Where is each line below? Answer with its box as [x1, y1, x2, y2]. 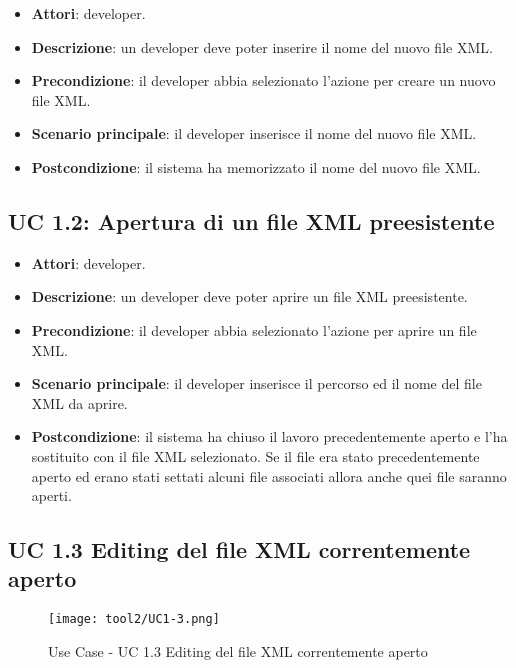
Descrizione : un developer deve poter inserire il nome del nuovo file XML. [31, 36, 493, 57]
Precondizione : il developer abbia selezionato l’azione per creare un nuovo [31, 70, 496, 91]
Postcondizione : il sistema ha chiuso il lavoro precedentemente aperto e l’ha [31, 426, 508, 447]
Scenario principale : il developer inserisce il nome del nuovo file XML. [31, 123, 477, 144]
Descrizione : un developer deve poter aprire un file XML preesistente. [31, 286, 468, 307]
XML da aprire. [31, 392, 128, 413]
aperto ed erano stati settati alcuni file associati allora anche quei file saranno [31, 465, 507, 486]
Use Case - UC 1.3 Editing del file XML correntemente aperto [48, 640, 428, 661]
